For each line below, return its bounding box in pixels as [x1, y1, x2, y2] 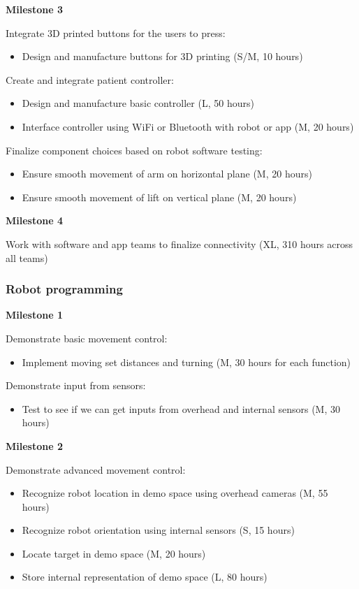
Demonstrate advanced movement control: [6, 462, 186, 477]
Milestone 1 [6, 307, 63, 322]
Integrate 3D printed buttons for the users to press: [6, 25, 226, 40]
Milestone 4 [6, 213, 63, 228]
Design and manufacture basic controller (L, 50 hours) [22, 96, 254, 110]
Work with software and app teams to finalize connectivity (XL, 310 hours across [6, 236, 353, 251]
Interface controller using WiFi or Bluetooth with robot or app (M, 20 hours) [22, 119, 354, 133]
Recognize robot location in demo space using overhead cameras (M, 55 [22, 486, 328, 500]
